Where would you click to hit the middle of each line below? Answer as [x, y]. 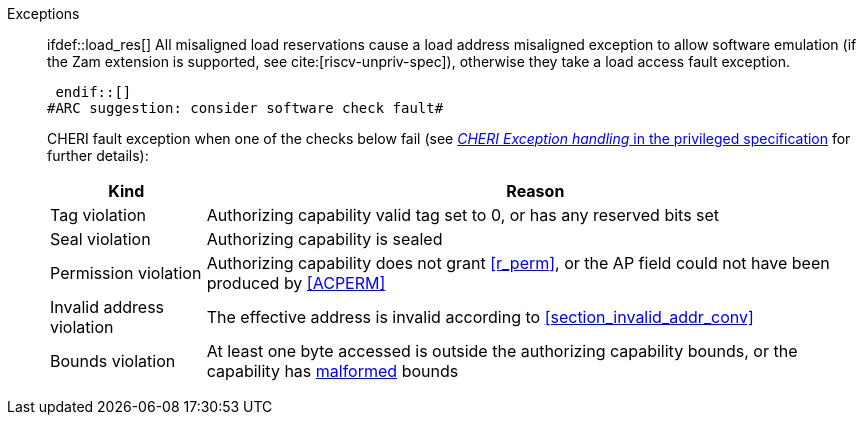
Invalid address [107, 307]
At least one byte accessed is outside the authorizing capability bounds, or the [502, 351]
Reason [535, 191]
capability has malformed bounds [332, 371]
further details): [98, 155]
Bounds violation [113, 361]
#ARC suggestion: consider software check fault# [245, 108]
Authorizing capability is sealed [324, 239]
